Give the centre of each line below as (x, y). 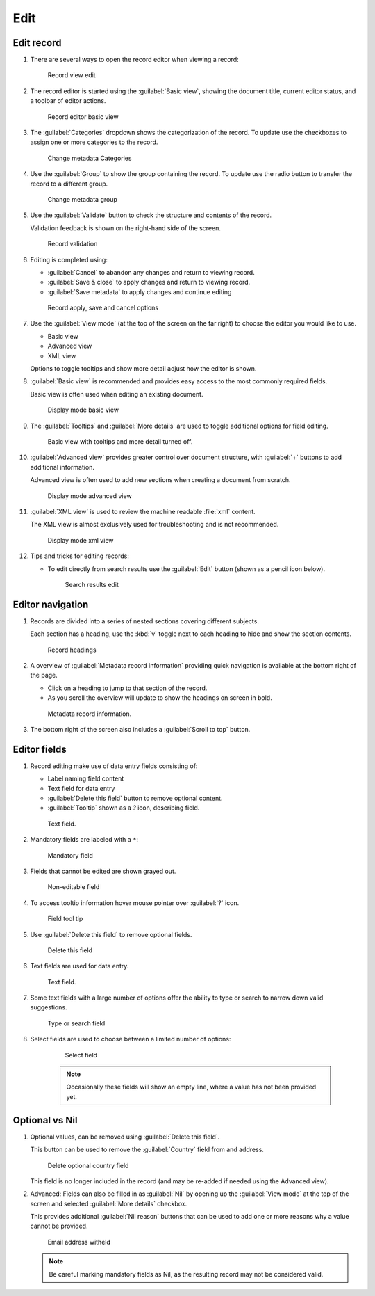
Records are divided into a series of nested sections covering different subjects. (145, 621)
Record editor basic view (83, 117)
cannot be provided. (59, 1226)
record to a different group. (69, 184)
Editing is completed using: (69, 259)
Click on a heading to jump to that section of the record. (127, 688)
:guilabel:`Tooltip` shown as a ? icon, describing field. (124, 808)
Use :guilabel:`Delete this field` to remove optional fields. (111, 934)
